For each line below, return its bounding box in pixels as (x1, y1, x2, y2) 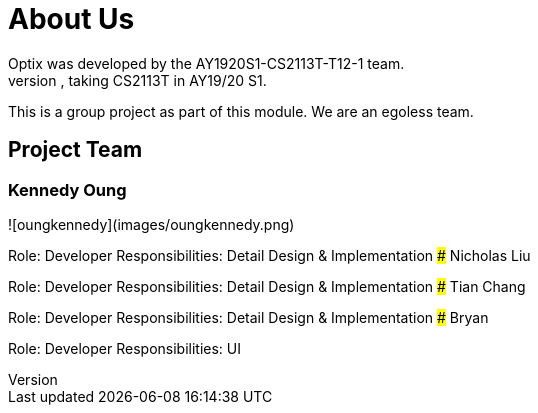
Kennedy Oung (8, 179, 127, 200)
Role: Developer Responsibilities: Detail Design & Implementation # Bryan (8, 308, 489, 326)
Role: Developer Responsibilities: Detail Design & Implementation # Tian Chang (8, 277, 526, 295)
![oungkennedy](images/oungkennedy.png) (8, 215, 295, 233)
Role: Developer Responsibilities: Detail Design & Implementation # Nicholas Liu (8, 246, 531, 264)
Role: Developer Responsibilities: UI (8, 339, 241, 357)
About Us (8, 2, 135, 36)
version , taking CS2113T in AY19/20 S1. (8, 71, 267, 89)
